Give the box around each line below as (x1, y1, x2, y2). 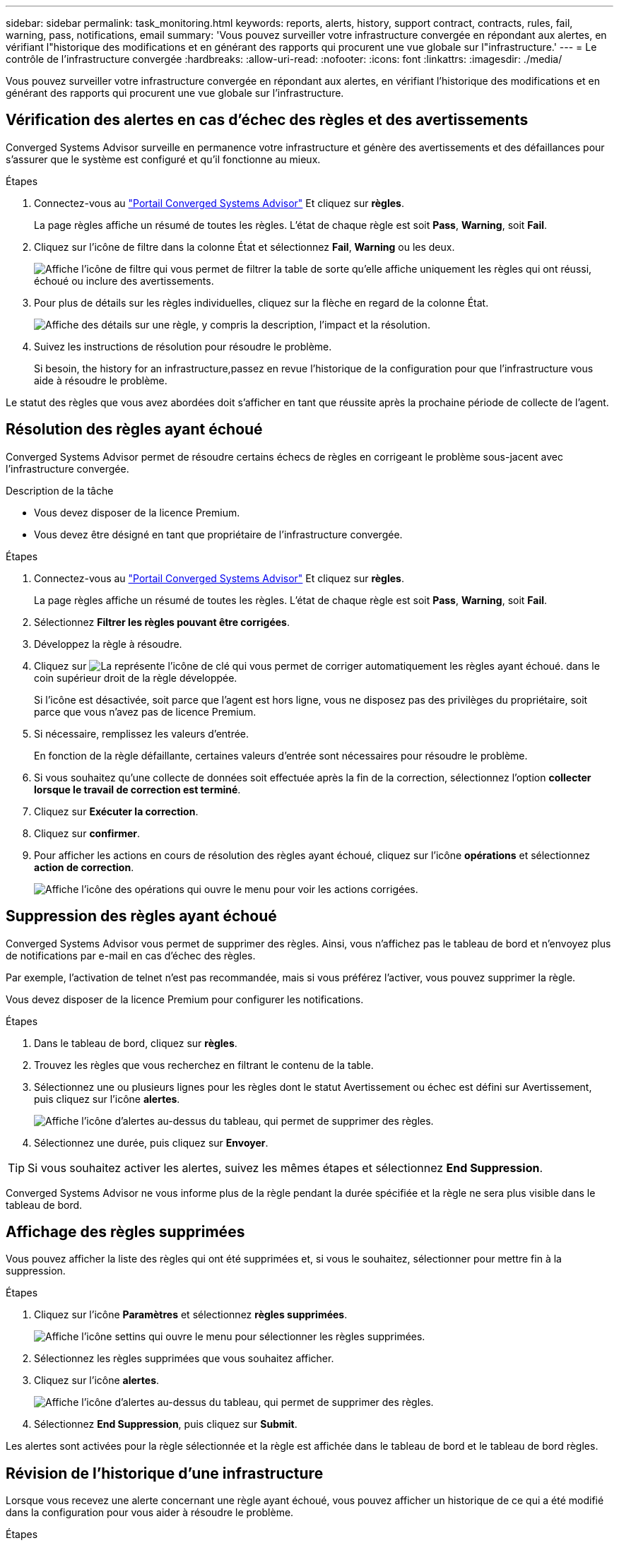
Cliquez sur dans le (34, 659, 600, 672)
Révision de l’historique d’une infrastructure (6, 1464, 324, 1482)
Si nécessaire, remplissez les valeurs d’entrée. (34, 727, 249, 740)
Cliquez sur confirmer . (34, 827, 141, 839)
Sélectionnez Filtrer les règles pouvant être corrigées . (34, 615, 290, 628)
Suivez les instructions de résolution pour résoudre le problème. (34, 340, 332, 353)
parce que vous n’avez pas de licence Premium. (34, 705, 257, 718)
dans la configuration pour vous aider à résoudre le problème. (6, 1506, 294, 1519)
